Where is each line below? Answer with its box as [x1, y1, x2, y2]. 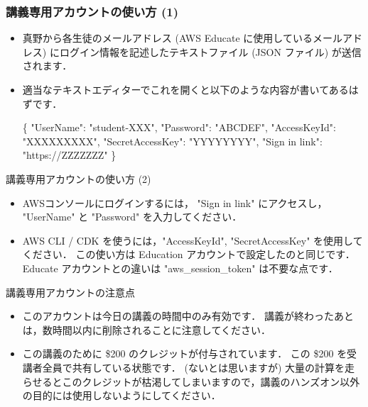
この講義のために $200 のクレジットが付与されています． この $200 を [22, 346, 347, 361]
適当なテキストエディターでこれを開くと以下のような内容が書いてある [22, 82, 349, 96]
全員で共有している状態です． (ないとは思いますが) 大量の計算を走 [42, 359, 355, 374]
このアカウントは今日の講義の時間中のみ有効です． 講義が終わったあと [22, 308, 354, 323]
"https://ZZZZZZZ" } [22, 147, 117, 162]
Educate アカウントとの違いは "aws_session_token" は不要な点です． [22, 260, 338, 275]
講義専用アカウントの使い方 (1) [6, 2, 178, 20]
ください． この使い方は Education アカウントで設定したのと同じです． [22, 247, 355, 262]
